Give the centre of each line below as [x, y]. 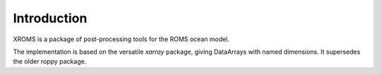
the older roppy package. [50, 61]
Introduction [50, 18]
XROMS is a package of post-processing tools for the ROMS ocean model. [121, 39]
